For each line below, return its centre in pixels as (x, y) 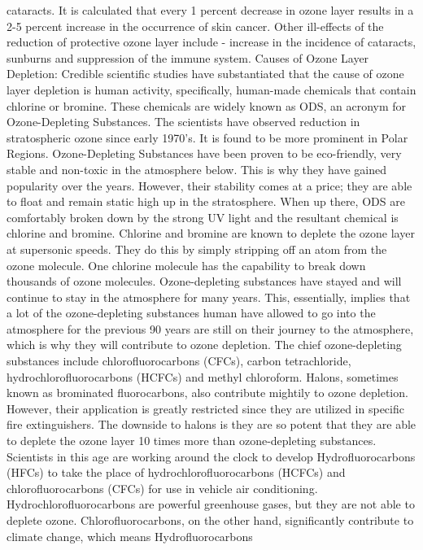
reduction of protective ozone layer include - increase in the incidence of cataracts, (211, 42)
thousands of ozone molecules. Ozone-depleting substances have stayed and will (204, 281)
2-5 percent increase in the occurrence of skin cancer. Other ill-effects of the (195, 26)
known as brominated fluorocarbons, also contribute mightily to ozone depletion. (207, 393)
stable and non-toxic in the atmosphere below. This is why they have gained (196, 169)
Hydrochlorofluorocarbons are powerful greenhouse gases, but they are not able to (211, 504)
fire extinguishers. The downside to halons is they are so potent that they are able (211, 424)
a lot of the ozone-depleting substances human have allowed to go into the (191, 313)
